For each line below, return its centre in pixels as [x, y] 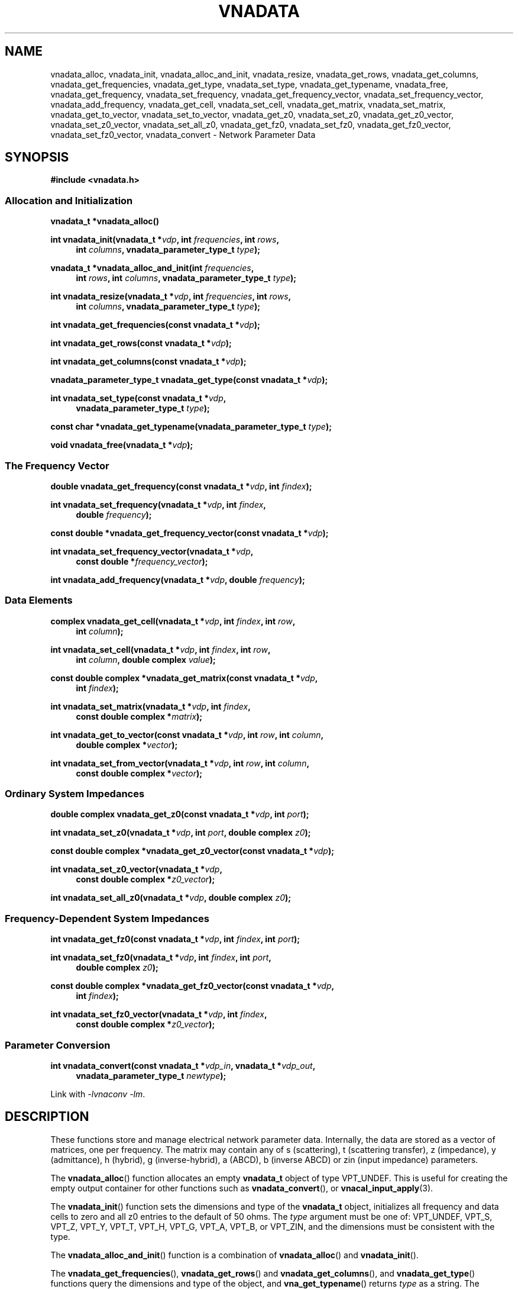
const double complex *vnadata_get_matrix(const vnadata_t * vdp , [184, 678]
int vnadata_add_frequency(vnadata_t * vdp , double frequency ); [178, 579]
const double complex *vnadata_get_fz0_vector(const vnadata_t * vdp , [192, 986]
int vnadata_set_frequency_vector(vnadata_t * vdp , [152, 551]
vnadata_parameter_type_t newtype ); [151, 1075]
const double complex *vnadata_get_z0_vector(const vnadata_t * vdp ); [192, 851]
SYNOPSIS [37, 157]
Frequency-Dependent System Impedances [107, 918]
